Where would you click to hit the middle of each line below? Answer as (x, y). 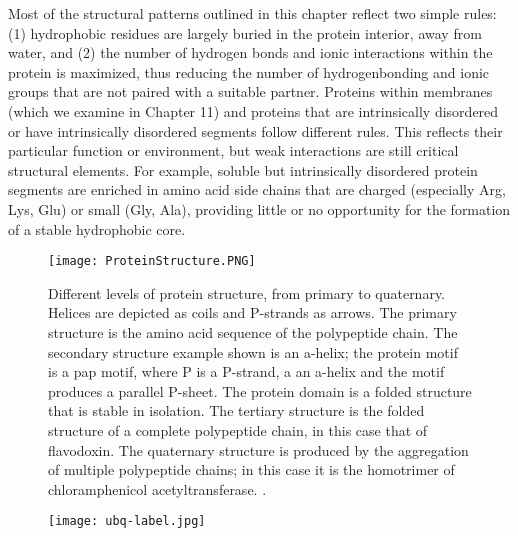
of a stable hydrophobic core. (97, 228)
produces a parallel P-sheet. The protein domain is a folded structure (260, 390)
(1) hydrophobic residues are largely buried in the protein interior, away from (245, 32)
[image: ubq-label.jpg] (127, 521)
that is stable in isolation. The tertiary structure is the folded (236, 410)
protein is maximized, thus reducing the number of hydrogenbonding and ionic (249, 71)
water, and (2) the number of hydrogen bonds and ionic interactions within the (250, 52)
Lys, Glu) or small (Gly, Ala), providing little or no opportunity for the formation (259, 208)
